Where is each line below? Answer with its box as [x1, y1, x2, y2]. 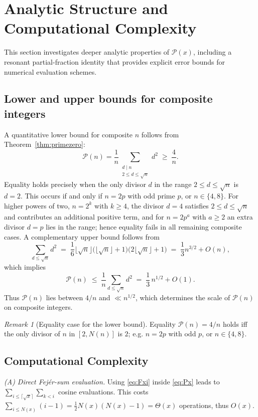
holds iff [222, 318, 247, 329]
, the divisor [126, 200, 164, 211]
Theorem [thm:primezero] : [4, 139, 85, 149]
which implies [4, 262, 46, 272]
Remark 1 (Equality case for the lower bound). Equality [4, 318, 176, 329]
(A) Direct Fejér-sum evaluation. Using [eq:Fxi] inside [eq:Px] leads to [4, 376, 220, 387]
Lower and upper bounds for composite [4, 91, 213, 106]
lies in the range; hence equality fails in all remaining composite [46, 221, 242, 232]
